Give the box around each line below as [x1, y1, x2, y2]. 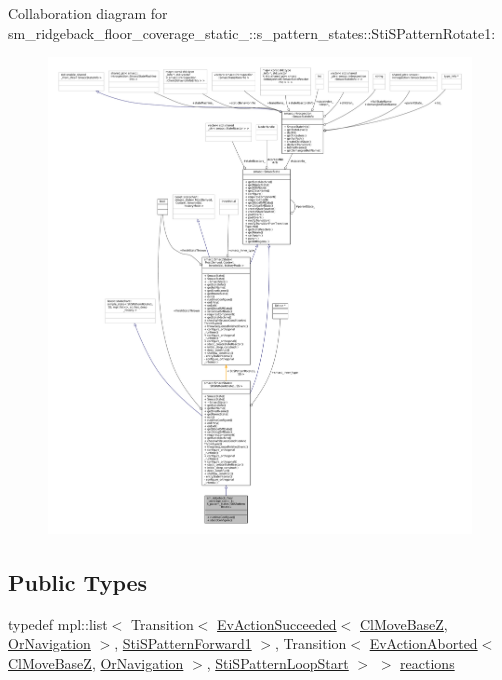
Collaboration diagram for [8, 3, 168, 23]
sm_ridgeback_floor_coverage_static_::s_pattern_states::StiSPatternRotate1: [8, 22, 496, 43]
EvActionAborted [369, 633, 478, 654]
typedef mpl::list [8, 613, 108, 634]
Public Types [8, 566, 148, 597]
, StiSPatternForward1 [114, 633, 252, 654]
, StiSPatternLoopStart [206, 652, 349, 673]
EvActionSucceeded [217, 613, 337, 634]
